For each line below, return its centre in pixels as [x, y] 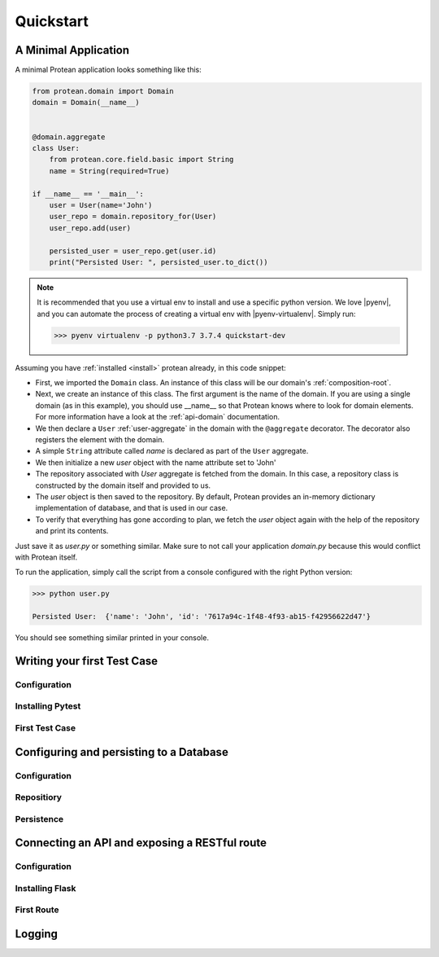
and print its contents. [72, 531]
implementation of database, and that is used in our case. [132, 508]
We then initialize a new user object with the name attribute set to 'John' [156, 462]
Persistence [39, 819]
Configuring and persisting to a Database [122, 752]
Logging [37, 934]
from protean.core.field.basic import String [141, 160]
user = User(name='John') [101, 205]
